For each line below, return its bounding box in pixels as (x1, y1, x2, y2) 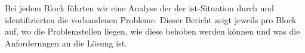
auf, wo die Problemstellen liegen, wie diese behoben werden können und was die (5, 25, 300, 38)
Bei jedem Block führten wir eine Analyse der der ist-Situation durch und (5, 2, 275, 14)
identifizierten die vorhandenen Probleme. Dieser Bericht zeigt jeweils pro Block (5, 13, 297, 26)
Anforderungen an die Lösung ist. (5, 36, 128, 49)
